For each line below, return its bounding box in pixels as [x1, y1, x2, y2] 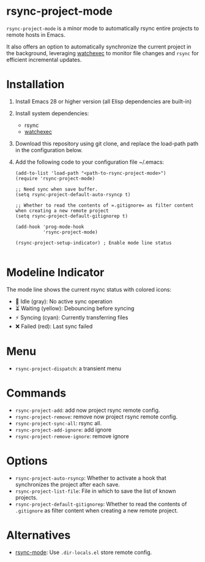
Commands [6, 386, 67, 400]
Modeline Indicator [6, 265, 105, 279]
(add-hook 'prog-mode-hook [15, 224, 84, 230]
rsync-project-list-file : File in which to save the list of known [15, 487, 176, 495]
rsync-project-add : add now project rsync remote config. [15, 406, 160, 414]
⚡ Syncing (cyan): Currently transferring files [15, 314, 129, 321]
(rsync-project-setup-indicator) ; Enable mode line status [15, 240, 172, 246]
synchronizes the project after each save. [15, 480, 121, 488]
